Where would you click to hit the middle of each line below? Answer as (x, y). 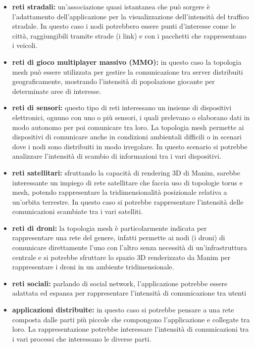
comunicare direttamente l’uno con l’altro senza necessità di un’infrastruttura (129, 247)
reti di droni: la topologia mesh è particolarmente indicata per (109, 228)
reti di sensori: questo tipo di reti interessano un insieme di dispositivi (122, 108)
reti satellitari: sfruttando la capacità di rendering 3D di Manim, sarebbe (126, 172)
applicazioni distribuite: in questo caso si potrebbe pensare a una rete (123, 310)
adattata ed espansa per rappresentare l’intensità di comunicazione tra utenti (129, 293)
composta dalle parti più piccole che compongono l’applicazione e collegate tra (131, 319)
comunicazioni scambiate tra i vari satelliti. (77, 211)
